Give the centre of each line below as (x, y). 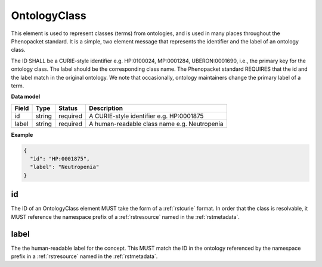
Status (68, 108)
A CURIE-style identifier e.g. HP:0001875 (146, 116)
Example (22, 134)
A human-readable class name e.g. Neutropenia (156, 124)
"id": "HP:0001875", (60, 159)
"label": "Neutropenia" (65, 167)
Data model (26, 97)
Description (106, 108)
